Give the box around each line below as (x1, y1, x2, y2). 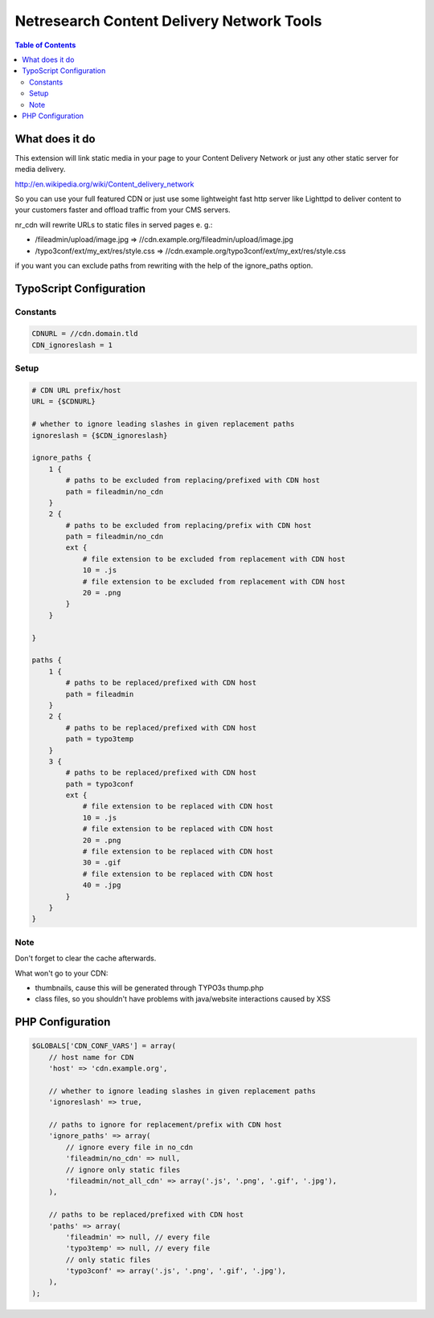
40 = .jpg (82, 881, 121, 890)
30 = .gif (82, 858, 121, 867)
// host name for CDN (48, 1053, 134, 1062)
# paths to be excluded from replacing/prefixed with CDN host (65, 476, 321, 485)
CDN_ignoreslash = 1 (31, 340, 113, 350)
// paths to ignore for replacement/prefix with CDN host (48, 1120, 282, 1129)
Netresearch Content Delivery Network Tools (14, 12, 322, 30)
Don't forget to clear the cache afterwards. (14, 953, 157, 964)
